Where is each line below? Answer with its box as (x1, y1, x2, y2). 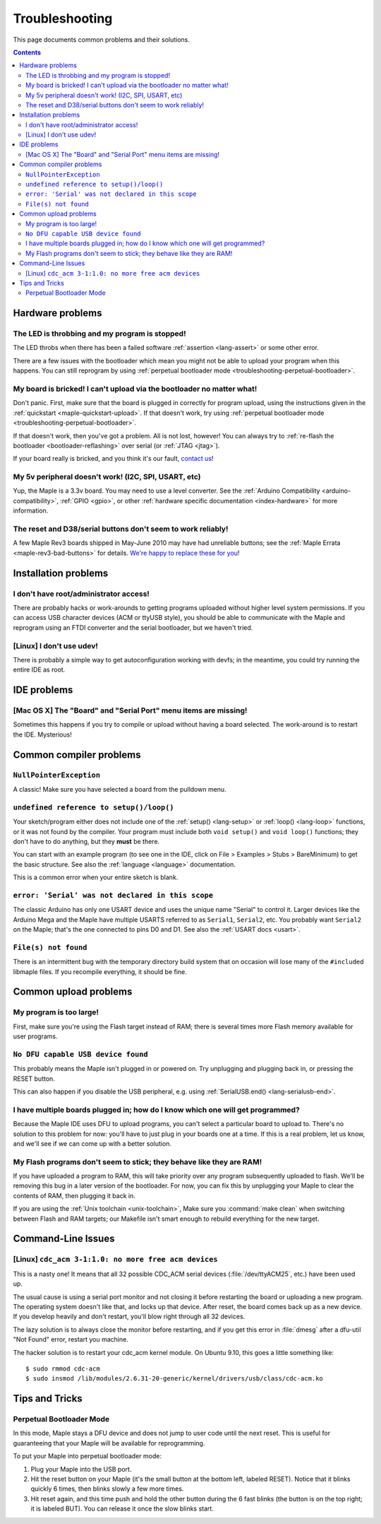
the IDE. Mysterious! (13, 730, 72, 739)
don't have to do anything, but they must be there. (13, 837, 160, 845)
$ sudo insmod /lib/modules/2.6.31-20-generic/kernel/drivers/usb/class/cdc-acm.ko (25, 1375, 324, 1383)
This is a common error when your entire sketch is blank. (13, 873, 179, 881)
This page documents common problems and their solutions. (13, 35, 190, 44)
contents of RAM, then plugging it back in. (13, 1191, 135, 1200)
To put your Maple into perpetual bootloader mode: (13, 1452, 162, 1460)
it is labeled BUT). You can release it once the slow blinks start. (30, 1504, 214, 1513)
